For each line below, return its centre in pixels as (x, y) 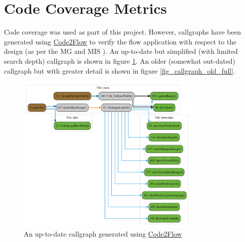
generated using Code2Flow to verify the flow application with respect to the (120, 41)
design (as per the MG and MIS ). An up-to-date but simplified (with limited (121, 51)
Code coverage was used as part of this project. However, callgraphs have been (122, 32)
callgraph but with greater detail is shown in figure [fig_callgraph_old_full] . (120, 70)
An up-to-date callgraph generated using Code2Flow (103, 233)
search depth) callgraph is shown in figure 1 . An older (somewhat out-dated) (120, 60)
